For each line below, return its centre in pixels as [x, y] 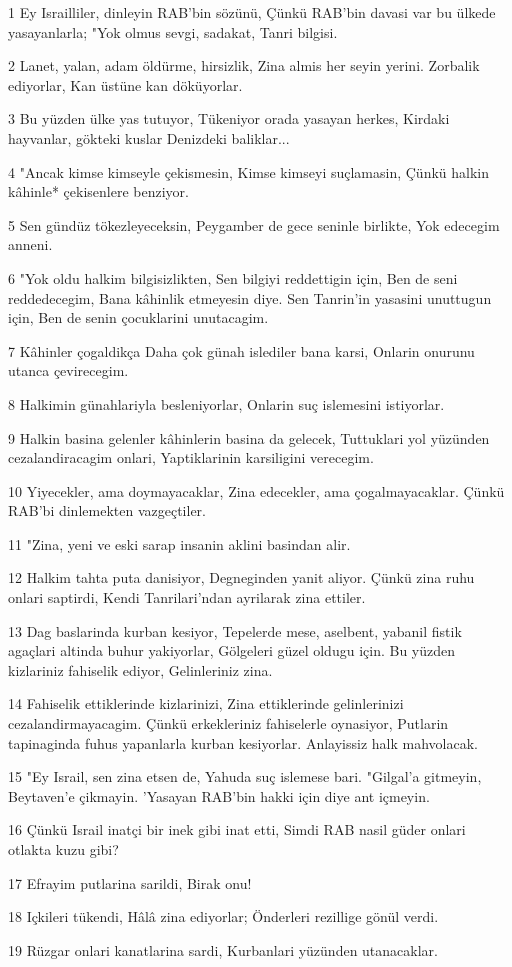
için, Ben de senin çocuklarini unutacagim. [138, 317]
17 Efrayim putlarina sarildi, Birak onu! [130, 882]
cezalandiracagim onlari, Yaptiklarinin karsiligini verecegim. [191, 457]
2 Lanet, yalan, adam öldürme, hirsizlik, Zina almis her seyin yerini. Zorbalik [244, 65]
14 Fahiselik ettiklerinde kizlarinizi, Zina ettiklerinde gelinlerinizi [206, 703]
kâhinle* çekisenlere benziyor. [98, 191]
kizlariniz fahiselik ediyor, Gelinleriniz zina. [140, 669]
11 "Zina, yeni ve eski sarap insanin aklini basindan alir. [179, 543]
